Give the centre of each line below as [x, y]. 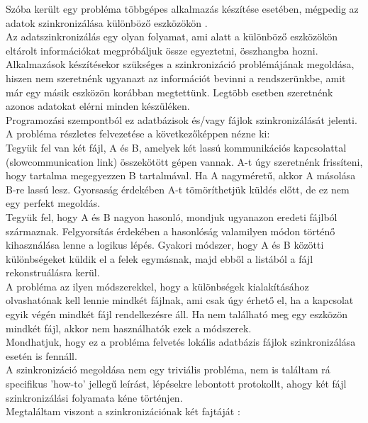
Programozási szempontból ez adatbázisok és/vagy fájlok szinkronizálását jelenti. [182, 119]
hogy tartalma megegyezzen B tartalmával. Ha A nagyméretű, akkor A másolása [181, 175]
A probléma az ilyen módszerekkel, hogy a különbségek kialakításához [157, 286]
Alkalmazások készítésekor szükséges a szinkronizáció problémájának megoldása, [180, 64]
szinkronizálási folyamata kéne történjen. [94, 397]
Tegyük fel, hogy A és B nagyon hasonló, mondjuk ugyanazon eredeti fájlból [172, 216]
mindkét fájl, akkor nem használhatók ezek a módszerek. [129, 328]
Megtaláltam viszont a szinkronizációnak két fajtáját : [123, 411]
